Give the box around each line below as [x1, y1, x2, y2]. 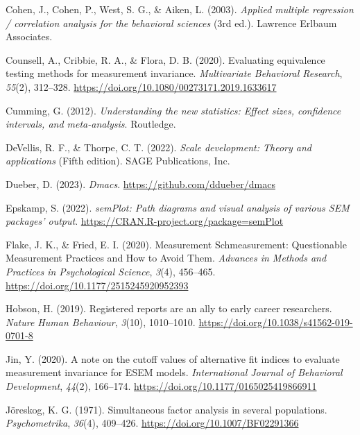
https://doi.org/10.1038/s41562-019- [198, 314, 353, 329]
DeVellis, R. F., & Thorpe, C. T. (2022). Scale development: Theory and [6, 139, 311, 154]
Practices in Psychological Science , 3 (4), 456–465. [6, 264, 216, 278]
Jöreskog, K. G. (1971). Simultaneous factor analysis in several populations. [6, 402, 327, 416]
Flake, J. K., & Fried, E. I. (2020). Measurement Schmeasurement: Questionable [6, 237, 347, 251]
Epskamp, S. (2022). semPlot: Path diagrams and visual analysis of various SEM [6, 200, 350, 214]
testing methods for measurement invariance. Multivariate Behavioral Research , [6, 66, 343, 80]
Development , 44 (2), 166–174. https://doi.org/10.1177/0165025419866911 [6, 379, 317, 393]
